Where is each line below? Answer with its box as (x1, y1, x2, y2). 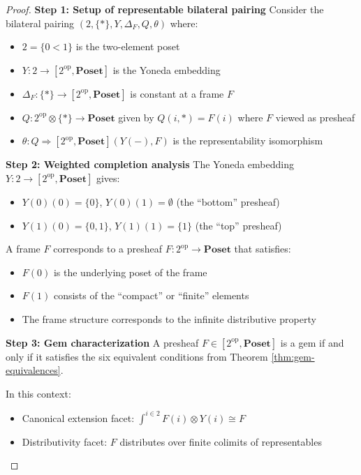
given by (118, 110, 154, 124)
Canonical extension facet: (22, 410, 135, 425)
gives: (96, 170, 120, 185)
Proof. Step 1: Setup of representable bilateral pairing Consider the (6, 2, 324, 16)
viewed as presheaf (275, 110, 355, 124)
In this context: (6, 386, 71, 400)
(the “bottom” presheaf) (176, 194, 280, 209)
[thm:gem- (271, 349, 315, 363)
